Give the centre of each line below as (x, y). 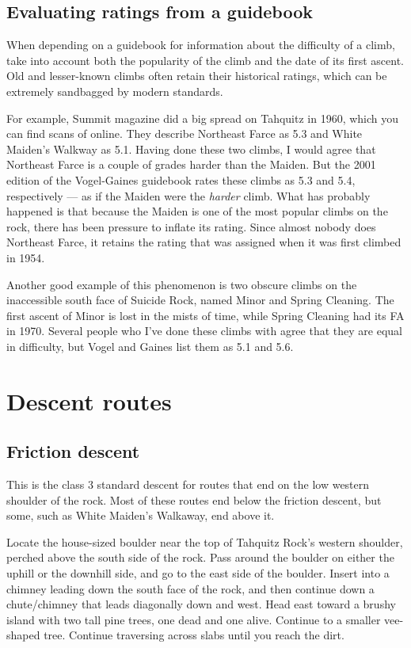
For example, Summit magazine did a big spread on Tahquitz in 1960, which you (203, 118)
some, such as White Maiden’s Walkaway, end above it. (141, 515)
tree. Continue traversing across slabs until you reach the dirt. (194, 635)
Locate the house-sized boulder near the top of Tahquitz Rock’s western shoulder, (205, 541)
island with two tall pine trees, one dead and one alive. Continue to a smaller (194, 619)
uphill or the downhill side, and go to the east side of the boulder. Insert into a (198, 573)
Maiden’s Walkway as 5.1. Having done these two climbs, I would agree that (191, 149)
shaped (23, 635)
